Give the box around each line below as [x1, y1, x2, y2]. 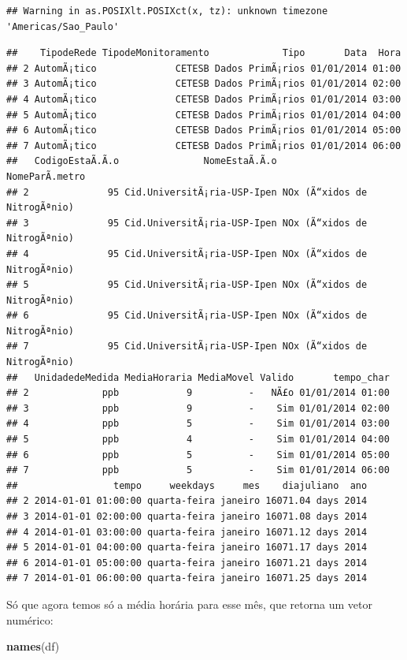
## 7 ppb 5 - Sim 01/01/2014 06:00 [6, 464, 390, 476]
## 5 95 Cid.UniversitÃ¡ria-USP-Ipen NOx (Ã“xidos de [6, 279, 368, 291]
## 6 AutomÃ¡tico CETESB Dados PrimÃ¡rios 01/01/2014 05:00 [6, 125, 401, 136]
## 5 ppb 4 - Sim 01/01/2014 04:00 [6, 434, 390, 446]
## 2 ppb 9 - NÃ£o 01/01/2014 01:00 [6, 387, 390, 399]
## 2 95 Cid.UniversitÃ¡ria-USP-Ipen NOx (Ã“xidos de [6, 186, 368, 198]
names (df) [6, 638, 60, 654]
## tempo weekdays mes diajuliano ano [6, 479, 368, 491]
